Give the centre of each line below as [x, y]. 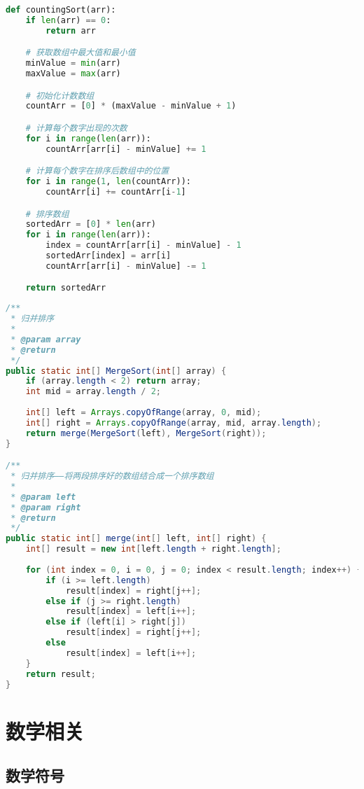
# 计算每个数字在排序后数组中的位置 [97, 171]
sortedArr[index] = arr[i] [108, 256]
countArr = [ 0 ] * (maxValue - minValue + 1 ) [131, 106]
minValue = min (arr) [73, 63]
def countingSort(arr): [61, 10]
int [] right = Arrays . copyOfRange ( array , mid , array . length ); [174, 423]
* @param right [46, 507]
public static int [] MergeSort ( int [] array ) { [116, 371]
